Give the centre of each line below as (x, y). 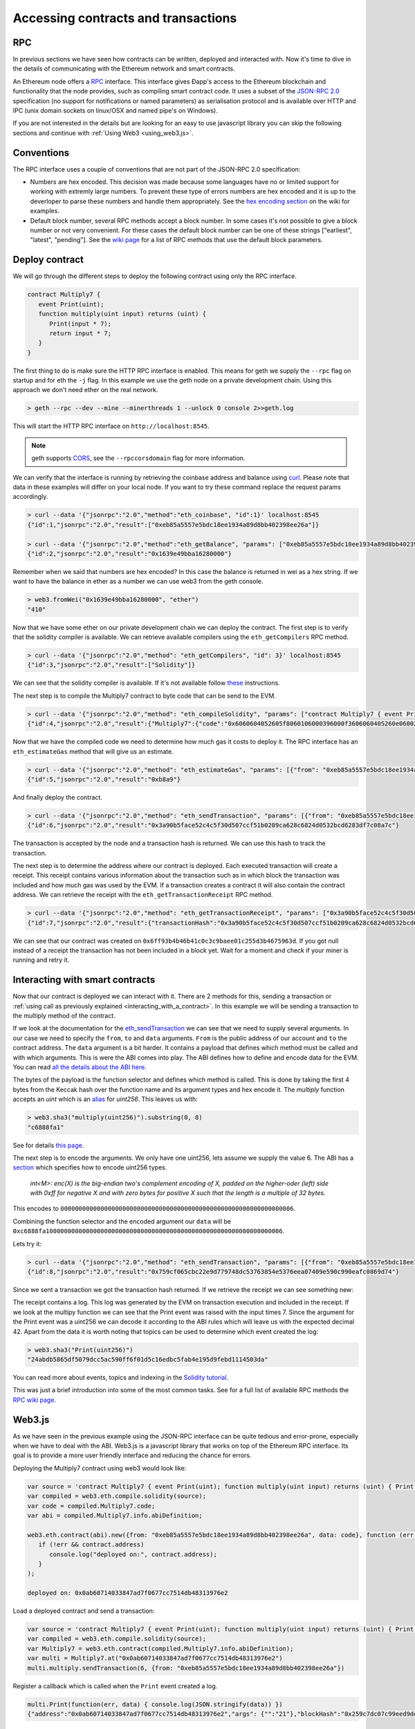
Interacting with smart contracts (84, 980)
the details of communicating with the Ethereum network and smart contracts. (124, 68)
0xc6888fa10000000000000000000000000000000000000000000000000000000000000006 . (149, 1231)
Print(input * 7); (81, 324)
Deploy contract (48, 260)
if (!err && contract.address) (91, 1545)
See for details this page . (48, 1145)
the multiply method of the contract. (64, 1016)
